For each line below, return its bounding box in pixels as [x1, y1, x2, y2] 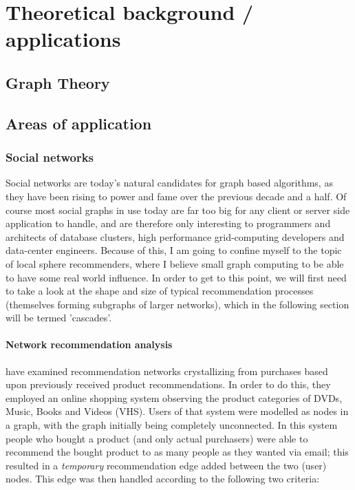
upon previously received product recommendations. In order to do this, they [6, 377, 331, 392]
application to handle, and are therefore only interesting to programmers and [6, 216, 331, 231]
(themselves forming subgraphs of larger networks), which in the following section [6, 297, 349, 311]
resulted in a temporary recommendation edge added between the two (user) [6, 458, 327, 472]
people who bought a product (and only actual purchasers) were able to [6, 431, 308, 445]
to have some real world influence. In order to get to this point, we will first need [6, 270, 347, 284]
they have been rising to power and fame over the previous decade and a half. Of [6, 189, 347, 203]
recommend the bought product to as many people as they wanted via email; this [6, 445, 349, 459]
